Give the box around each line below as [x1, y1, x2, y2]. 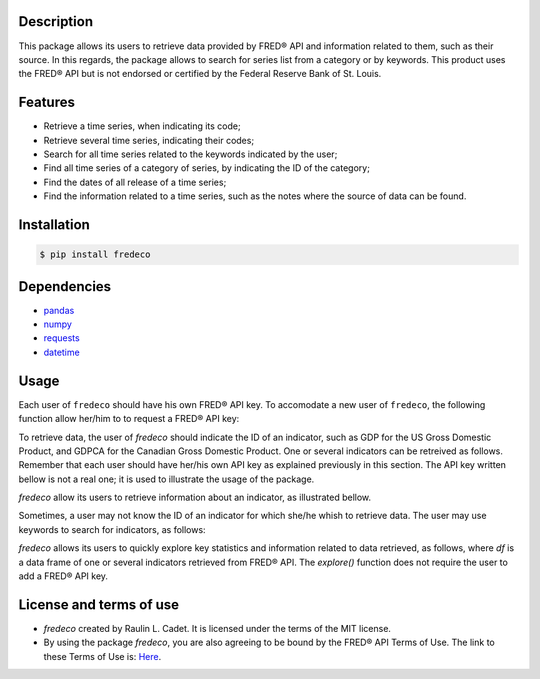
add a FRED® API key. [18, 570, 109, 582]
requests [43, 332, 80, 344]
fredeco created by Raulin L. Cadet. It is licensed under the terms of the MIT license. [43, 622, 392, 634]
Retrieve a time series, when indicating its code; [43, 120, 241, 132]
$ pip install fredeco [39, 249, 151, 260]
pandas [43, 304, 75, 316]
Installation [18, 216, 90, 233]
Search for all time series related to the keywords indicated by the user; [43, 148, 338, 160]
